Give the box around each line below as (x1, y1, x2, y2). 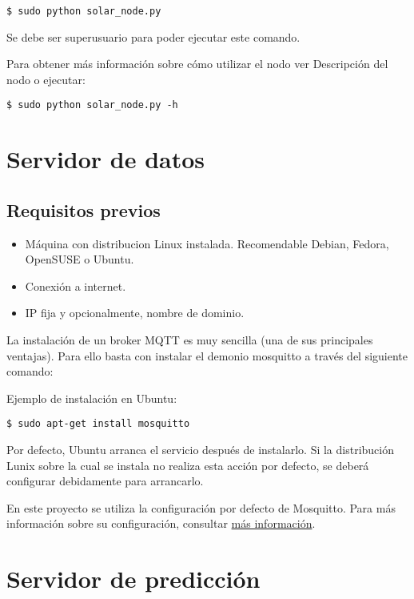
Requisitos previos (6, 197, 161, 222)
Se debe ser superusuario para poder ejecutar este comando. (6, 28, 301, 45)
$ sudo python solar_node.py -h (6, 99, 178, 111)
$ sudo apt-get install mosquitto (6, 418, 190, 430)
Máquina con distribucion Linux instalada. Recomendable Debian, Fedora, (25, 235, 389, 251)
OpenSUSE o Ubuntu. (25, 251, 134, 267)
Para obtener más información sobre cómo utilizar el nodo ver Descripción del (6, 55, 388, 72)
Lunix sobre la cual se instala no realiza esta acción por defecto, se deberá (6, 456, 369, 473)
